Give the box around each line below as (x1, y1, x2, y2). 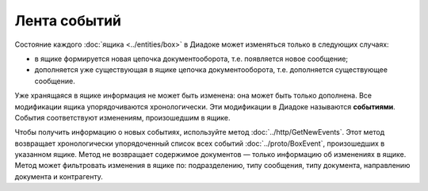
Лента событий (14, 12, 122, 29)
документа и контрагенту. (14, 171, 103, 181)
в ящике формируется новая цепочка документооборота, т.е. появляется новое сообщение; (34, 54, 349, 63)
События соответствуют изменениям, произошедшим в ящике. (14, 113, 231, 122)
